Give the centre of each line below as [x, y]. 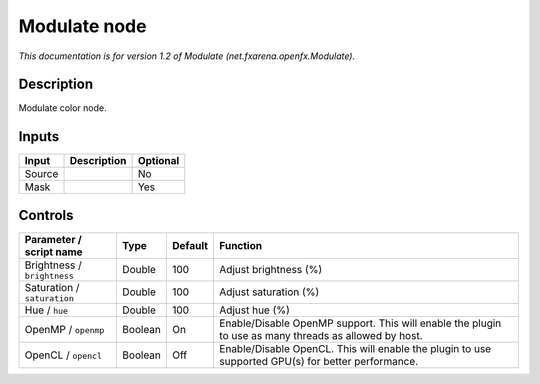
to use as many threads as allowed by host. [321, 335]
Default [190, 245]
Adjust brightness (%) [271, 270]
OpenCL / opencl [63, 355]
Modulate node [82, 26]
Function [241, 245]
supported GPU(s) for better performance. [319, 361]
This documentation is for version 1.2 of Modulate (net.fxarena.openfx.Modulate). [186, 56]
